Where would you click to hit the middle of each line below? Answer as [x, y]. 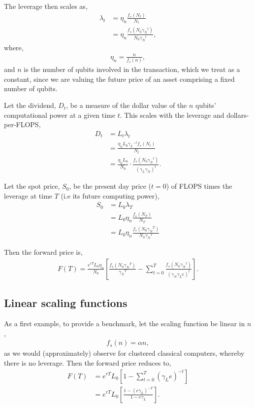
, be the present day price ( [110, 186]
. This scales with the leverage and [172, 115]
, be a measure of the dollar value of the [127, 105]
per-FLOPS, [22, 124]
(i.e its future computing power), [110, 195]
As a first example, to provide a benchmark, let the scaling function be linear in [125, 323]
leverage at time [28, 195]
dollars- [238, 115]
